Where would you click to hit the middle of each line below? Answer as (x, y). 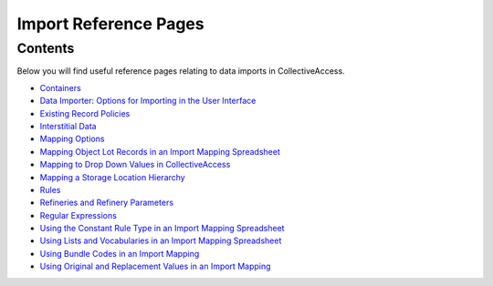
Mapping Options (72, 139)
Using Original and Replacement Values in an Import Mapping (155, 266)
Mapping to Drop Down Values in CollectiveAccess (135, 165)
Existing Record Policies (85, 113)
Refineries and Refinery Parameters (106, 203)
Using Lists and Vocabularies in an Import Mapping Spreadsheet (161, 240)
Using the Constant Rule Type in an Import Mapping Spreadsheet (162, 229)
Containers (60, 87)
